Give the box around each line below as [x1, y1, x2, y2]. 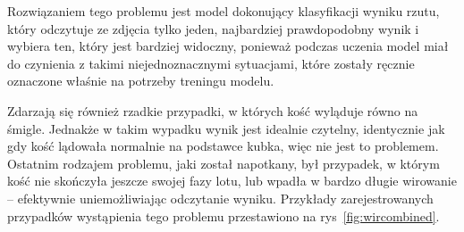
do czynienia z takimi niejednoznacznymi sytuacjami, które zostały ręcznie [7, 54, 415, 72]
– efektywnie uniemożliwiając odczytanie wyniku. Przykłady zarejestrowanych [7, 188, 434, 207]
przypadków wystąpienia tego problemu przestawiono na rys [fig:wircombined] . [7, 206, 440, 225]
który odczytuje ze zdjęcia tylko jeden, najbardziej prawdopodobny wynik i [7, 19, 419, 37]
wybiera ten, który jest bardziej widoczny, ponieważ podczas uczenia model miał [7, 37, 449, 55]
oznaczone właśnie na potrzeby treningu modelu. [7, 71, 274, 90]
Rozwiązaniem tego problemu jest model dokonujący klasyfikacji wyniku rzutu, [7, 2, 440, 20]
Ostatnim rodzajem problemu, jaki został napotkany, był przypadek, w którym [7, 153, 440, 172]
